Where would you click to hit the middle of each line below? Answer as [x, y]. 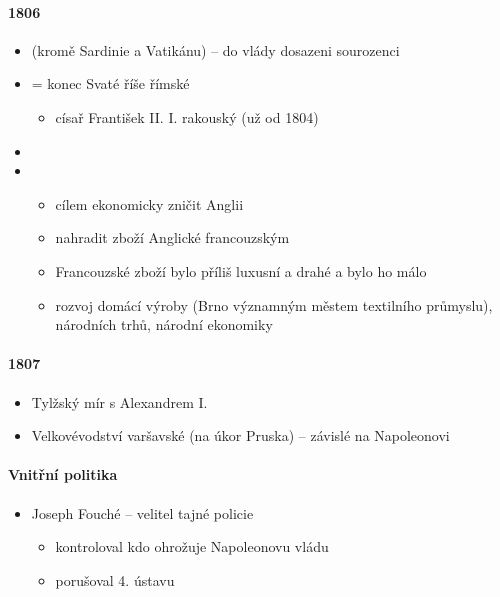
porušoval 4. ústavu [115, 579]
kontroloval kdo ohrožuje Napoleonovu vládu [192, 546]
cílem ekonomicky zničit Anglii [149, 203]
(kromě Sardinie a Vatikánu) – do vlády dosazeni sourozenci [215, 49]
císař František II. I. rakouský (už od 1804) [187, 116]
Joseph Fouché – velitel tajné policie [142, 512]
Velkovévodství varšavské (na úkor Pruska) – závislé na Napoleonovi [240, 435]
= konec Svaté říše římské [110, 83]
